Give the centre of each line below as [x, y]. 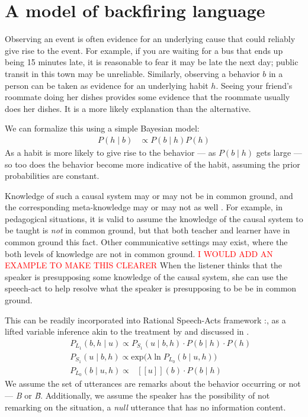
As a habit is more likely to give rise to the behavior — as [110, 152]
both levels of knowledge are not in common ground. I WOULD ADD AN [139, 253]
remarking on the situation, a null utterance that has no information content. [145, 407]
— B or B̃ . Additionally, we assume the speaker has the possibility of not [137, 395]
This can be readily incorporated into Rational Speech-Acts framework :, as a [145, 320]
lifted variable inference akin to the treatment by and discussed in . [127, 331]
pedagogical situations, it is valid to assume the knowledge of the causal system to [154, 218]
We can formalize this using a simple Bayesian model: [102, 128]
